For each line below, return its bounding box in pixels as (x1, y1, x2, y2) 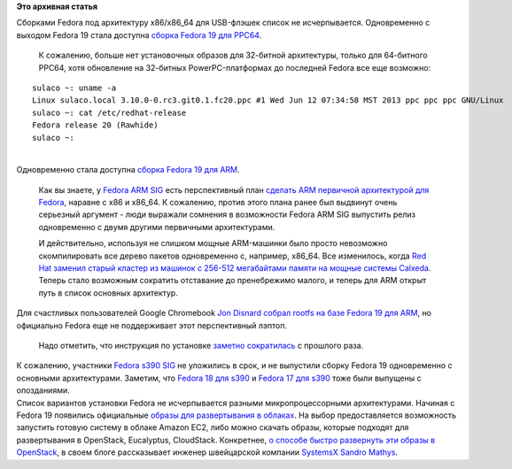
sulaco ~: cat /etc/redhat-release (32, 107, 187, 118)
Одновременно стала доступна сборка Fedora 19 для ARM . (16, 165, 240, 175)
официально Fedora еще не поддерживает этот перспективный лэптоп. (16, 319, 288, 331)
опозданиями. (16, 385, 70, 396)
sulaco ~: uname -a (32, 82, 117, 93)
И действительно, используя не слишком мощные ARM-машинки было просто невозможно (38, 238, 388, 249)
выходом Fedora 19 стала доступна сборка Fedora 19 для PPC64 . (16, 29, 262, 40)
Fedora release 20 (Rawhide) (32, 120, 159, 130)
